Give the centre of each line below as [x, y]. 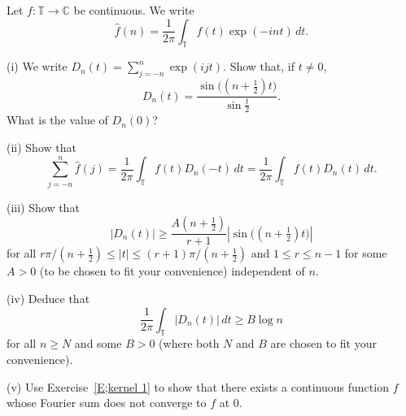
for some [366, 253]
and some [98, 343]
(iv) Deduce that [48, 298]
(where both [189, 343]
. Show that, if [259, 66]
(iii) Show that [43, 207]
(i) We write [37, 66]
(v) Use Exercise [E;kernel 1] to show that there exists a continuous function [198, 386]
